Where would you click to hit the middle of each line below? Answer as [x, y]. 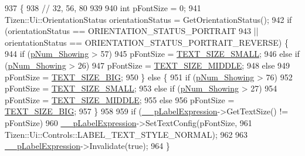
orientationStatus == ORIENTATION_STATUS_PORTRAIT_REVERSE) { [147, 42]
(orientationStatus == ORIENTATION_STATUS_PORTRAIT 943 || [132, 31]
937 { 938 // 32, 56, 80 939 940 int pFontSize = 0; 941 [103, 8]
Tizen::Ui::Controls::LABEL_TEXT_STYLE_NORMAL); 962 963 [126, 134]
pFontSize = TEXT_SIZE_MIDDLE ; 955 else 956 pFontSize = [120, 99]
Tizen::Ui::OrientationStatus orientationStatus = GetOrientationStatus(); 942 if [148, 19]
